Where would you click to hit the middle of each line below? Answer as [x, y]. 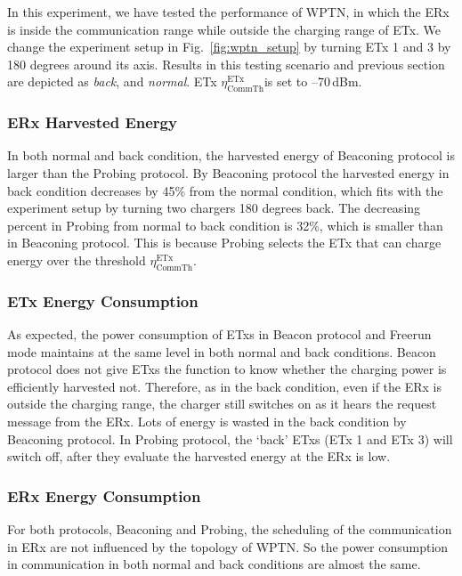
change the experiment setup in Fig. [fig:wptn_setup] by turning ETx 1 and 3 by [229, 47]
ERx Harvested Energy [92, 122]
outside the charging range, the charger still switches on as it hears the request [222, 404]
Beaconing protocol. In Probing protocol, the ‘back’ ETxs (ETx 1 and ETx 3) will [230, 438]
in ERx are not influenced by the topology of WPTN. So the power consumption [228, 546]
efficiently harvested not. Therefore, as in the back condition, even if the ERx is [224, 386]
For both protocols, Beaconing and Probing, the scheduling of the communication [230, 528]
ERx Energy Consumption [104, 495]
